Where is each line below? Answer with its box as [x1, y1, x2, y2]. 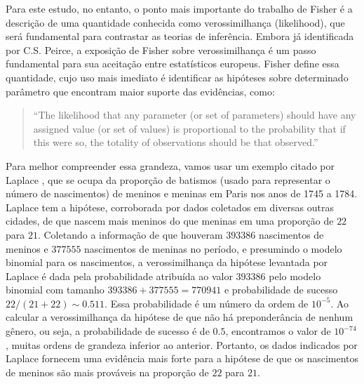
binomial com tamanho [6, 282, 105, 297]
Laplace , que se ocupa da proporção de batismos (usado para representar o [6, 172, 330, 187]
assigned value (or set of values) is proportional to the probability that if [33, 121, 346, 135]
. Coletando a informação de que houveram [37, 227, 223, 241]
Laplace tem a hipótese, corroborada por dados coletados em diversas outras [6, 199, 334, 214]
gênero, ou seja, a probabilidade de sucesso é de [6, 324, 210, 338]
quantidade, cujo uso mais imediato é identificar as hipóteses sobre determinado [6, 69, 349, 84]
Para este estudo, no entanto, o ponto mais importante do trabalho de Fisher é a [6, 1, 353, 15]
